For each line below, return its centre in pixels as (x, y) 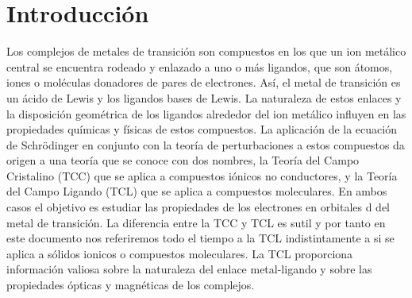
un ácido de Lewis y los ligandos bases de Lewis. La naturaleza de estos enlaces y (204, 97)
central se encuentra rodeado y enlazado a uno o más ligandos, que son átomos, (200, 66)
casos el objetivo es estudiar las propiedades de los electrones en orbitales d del (198, 207)
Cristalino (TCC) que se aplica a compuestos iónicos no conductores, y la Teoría (202, 175)
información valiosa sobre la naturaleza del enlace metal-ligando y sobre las (189, 269)
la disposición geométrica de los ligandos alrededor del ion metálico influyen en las (206, 113)
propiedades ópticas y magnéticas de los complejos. (131, 285)
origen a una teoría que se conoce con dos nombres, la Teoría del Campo (183, 160)
